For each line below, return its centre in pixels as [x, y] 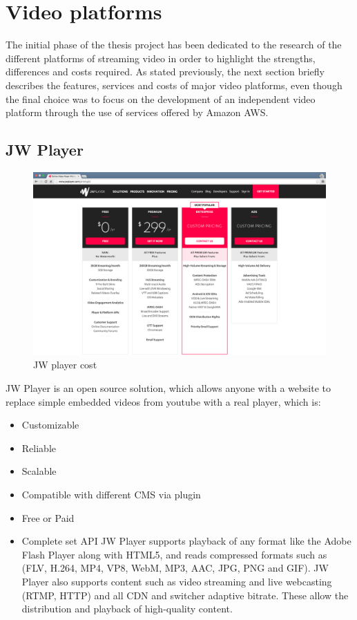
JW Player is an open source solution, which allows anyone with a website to [168, 388]
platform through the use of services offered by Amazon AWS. [137, 112]
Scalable [39, 471]
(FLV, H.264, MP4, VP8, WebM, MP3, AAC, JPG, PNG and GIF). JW [175, 568]
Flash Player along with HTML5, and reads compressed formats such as [174, 554]
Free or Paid [48, 517]
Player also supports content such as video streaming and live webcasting [177, 582]
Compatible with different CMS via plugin [111, 495]
